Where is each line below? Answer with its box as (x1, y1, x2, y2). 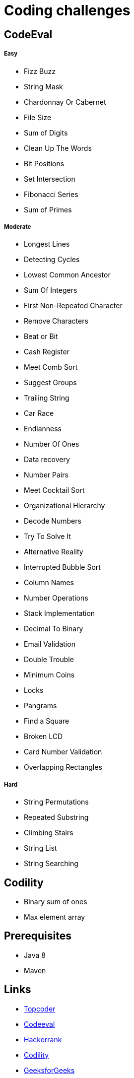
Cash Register (24, 347, 69, 356)
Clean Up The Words (24, 143, 92, 152)
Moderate (4, 223, 31, 230)
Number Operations (24, 594, 88, 603)
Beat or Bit (24, 332, 58, 341)
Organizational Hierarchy (24, 501, 105, 510)
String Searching (24, 859, 78, 868)
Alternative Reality (24, 547, 83, 556)
